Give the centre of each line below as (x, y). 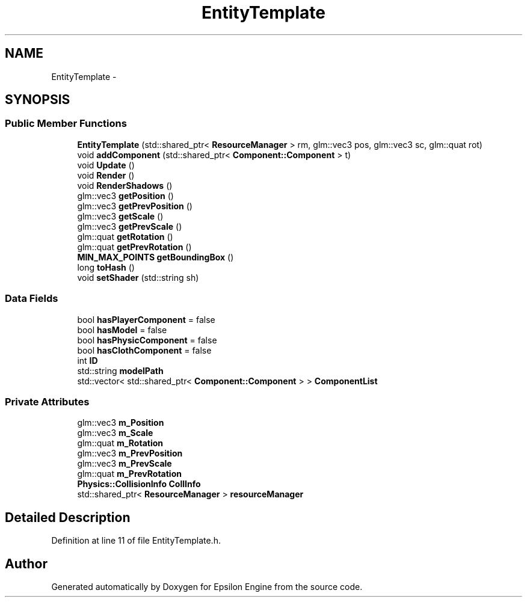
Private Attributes (47, 401)
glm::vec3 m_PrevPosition (130, 453)
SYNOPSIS (38, 100)
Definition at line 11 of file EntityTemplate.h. (136, 541)
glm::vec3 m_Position (121, 423)
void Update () (106, 165)
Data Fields (32, 299)
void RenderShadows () (125, 185)
